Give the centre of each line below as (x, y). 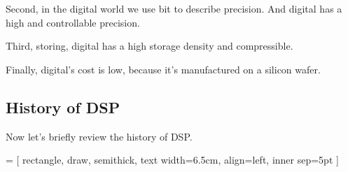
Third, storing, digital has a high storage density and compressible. (149, 46)
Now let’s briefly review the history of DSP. (99, 136)
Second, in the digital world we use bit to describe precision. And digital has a (174, 8)
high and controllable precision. (73, 22)
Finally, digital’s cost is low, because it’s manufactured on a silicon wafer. (163, 69)
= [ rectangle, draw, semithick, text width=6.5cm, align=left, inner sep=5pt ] (172, 160)
